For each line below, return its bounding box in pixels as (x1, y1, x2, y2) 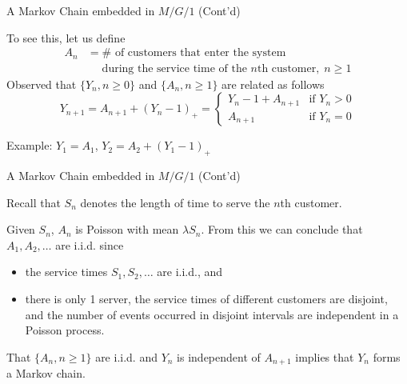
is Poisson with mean (75, 221, 179, 238)
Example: (6, 137, 53, 154)
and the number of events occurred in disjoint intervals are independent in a (25, 306, 399, 322)
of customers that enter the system (114, 47, 286, 59)
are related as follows (221, 75, 325, 92)
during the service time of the (102, 62, 247, 74)
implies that (295, 348, 354, 365)
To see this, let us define (6, 29, 126, 46)
